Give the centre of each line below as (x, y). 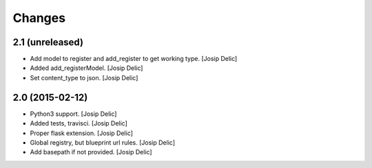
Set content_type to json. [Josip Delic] (84, 77)
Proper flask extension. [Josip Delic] (82, 133)
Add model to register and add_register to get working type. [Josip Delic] (134, 59)
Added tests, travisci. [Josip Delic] (79, 123)
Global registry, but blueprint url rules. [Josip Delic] (103, 142)
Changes (39, 18)
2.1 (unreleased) (48, 42)
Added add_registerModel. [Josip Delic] (86, 68)
